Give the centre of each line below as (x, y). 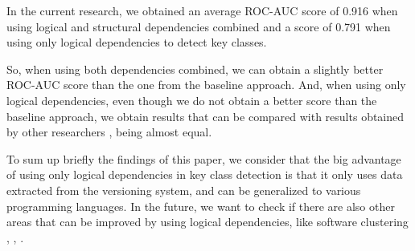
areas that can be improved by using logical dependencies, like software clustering (207, 222)
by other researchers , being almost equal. (109, 132)
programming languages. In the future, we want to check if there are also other (201, 206)
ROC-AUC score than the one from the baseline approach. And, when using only (206, 85)
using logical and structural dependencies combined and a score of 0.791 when (199, 26)
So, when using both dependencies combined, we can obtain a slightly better (195, 69)
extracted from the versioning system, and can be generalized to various (184, 190)
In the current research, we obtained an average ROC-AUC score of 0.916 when (202, 10)
